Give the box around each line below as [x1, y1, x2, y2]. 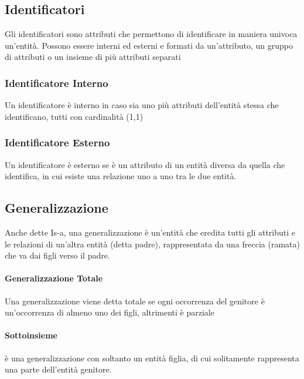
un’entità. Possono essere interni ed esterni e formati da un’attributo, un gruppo [5, 39, 293, 51]
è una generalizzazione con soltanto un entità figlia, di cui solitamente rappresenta [5, 351, 299, 364]
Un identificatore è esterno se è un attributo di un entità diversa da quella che [5, 158, 285, 170]
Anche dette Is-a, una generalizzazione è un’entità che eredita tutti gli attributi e [5, 226, 296, 238]
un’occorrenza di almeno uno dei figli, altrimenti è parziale [5, 306, 214, 318]
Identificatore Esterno [5, 135, 110, 150]
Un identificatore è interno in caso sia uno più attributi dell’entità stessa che [5, 99, 279, 111]
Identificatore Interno [5, 75, 108, 90]
